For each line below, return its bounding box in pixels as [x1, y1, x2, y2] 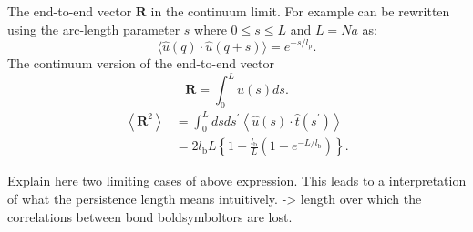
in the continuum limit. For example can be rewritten [150, 2, 450, 20]
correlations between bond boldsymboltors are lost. [7, 207, 293, 226]
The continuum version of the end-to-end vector [7, 54, 274, 73]
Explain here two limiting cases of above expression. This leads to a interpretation [7, 171, 467, 190]
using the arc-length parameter [7, 19, 180, 38]
